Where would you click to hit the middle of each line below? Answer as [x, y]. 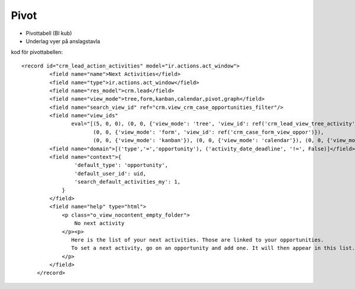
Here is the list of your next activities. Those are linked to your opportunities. [198, 240]
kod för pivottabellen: [37, 52]
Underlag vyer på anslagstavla [63, 41]
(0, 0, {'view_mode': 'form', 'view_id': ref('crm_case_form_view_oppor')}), [208, 132]
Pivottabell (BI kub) [49, 33]
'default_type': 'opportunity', [121, 165]
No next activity [99, 223]
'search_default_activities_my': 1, [127, 182]
